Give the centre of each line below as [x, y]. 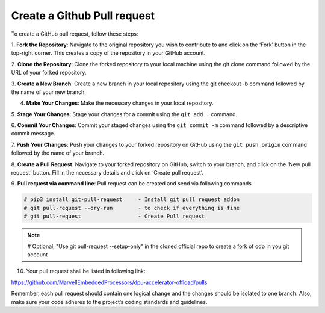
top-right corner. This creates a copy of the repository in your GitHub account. [108, 53]
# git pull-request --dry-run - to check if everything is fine [132, 208]
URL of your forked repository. [49, 73]
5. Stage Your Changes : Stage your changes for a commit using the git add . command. [124, 114]
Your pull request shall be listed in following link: [86, 271]
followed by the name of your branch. [58, 153]
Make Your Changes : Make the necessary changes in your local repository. [120, 103]
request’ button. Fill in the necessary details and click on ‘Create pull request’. [107, 173]
